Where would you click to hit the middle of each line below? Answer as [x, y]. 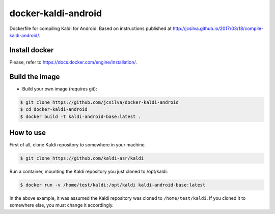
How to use [28, 132]
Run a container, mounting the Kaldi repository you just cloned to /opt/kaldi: [89, 171]
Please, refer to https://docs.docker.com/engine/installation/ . [73, 62]
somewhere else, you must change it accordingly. [62, 205]
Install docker [32, 50]
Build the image [35, 77]
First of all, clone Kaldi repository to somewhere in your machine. [78, 145]
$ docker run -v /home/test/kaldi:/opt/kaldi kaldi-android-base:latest [113, 185]
